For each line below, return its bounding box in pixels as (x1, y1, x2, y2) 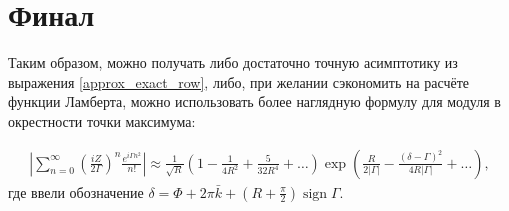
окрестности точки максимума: (8, 110, 196, 131)
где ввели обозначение (8, 181, 144, 202)
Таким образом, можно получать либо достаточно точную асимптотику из (8, 52, 458, 73)
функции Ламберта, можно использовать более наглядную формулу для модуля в (8, 91, 501, 112)
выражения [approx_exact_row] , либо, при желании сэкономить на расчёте (8, 71, 470, 92)
